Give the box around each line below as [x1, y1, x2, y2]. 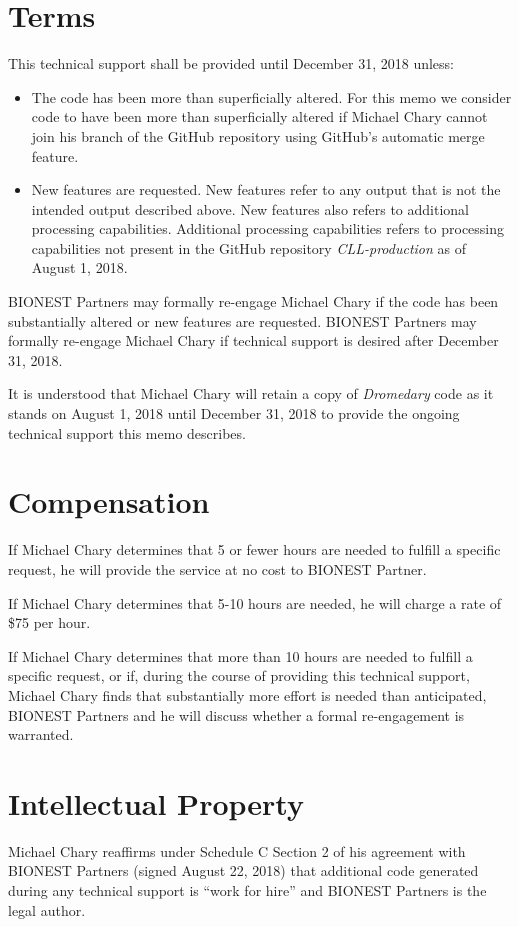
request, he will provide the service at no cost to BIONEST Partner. [8, 558, 427, 579]
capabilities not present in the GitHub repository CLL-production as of [31, 237, 466, 258]
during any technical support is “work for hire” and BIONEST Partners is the [8, 880, 487, 900]
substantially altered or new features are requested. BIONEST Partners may [8, 310, 477, 331]
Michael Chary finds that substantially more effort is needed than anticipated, [8, 684, 487, 705]
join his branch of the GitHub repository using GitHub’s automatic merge [31, 125, 485, 146]
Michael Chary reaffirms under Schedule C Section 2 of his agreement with [8, 840, 466, 861]
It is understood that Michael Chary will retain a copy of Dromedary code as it [8, 383, 494, 404]
